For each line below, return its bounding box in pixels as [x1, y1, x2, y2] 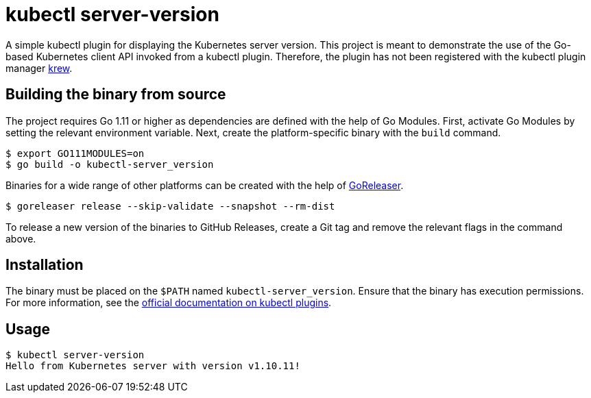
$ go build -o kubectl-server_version [5, 158, 214, 170]
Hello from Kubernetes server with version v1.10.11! [5, 360, 300, 372]
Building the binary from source [5, 86, 226, 103]
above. [5, 232, 36, 245]
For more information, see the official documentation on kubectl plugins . [5, 297, 332, 309]
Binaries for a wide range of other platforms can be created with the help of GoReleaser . [5, 179, 404, 191]
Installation [5, 256, 84, 274]
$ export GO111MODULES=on [5, 147, 145, 159]
